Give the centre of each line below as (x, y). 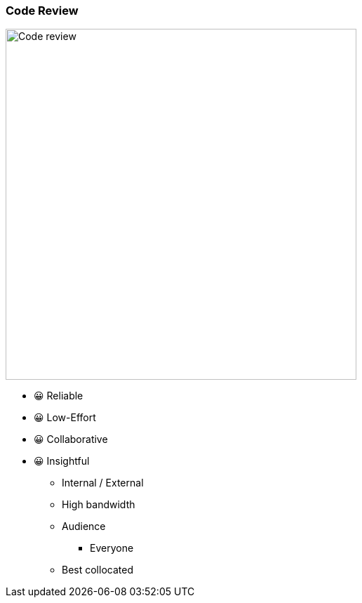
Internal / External (103, 483)
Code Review (42, 11)
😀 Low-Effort (65, 418)
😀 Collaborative (71, 439)
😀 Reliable (59, 396)
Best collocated (98, 570)
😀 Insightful (62, 461)
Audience (84, 526)
